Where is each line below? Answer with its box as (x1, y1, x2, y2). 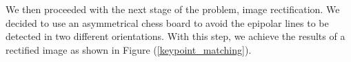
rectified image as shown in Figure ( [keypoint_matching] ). (6, 42, 252, 56)
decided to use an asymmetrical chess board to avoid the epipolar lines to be (6, 15, 329, 30)
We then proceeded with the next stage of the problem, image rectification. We (6, 2, 340, 16)
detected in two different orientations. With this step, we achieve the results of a (6, 29, 345, 43)
